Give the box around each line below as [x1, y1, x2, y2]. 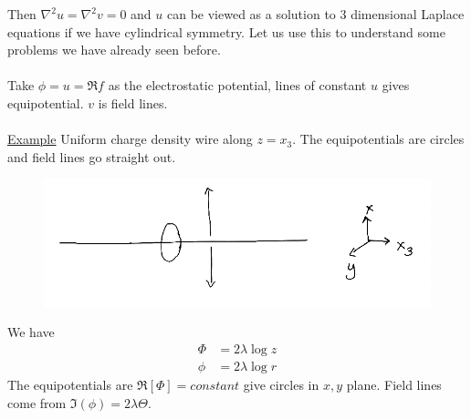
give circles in [243, 374, 319, 393]
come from [7, 393, 67, 412]
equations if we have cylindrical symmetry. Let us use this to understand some [7, 22, 445, 41]
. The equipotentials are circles [292, 129, 465, 148]
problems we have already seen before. [7, 40, 221, 59]
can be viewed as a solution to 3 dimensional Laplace [166, 5, 465, 23]
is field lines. [98, 93, 168, 112]
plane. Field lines [346, 374, 442, 393]
